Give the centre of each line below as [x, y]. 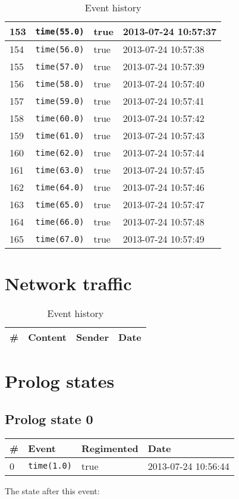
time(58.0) [60, 84]
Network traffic [68, 283]
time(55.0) [60, 31]
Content [47, 337]
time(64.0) [60, 187]
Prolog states [60, 381]
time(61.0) [60, 135]
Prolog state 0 [49, 418]
